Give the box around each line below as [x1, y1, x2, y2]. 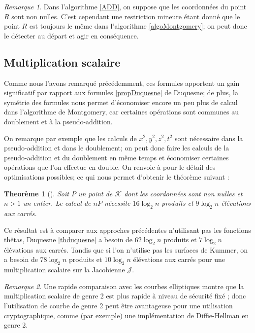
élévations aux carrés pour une [133, 254, 225, 264]
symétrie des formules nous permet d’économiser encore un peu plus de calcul [4, 97, 238, 107]
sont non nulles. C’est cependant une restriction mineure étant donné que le [11, 11, 240, 21]
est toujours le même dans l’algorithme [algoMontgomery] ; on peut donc [29, 21, 247, 31]
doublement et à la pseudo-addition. [4, 116, 113, 126]
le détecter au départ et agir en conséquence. [4, 30, 139, 40]
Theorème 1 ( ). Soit [4, 188, 69, 198]
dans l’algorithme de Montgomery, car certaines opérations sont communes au [4, 107, 239, 117]
